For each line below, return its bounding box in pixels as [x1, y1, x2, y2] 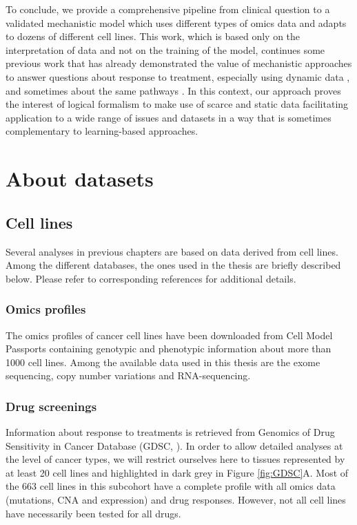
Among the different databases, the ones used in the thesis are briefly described [6, 258, 341, 272]
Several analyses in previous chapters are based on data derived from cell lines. [6, 244, 338, 258]
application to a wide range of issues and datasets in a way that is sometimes [6, 110, 331, 124]
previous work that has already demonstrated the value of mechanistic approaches [6, 56, 352, 70]
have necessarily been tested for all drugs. [6, 506, 181, 520]
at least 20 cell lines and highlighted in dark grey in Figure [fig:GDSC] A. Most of [6, 465, 349, 479]
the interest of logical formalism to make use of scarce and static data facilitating [6, 97, 349, 111]
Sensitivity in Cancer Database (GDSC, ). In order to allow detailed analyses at [6, 438, 343, 452]
